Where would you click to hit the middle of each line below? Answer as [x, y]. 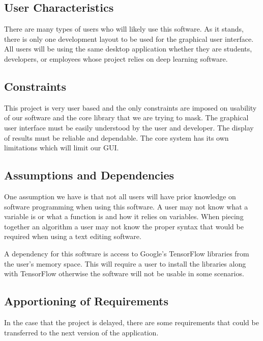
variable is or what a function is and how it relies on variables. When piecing [124, 216]
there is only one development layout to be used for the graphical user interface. [129, 38]
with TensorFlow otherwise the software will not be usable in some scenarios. [124, 273]
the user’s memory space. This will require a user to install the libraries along [125, 263]
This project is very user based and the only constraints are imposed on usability [130, 107]
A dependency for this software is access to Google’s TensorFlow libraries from [127, 253]
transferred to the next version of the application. [81, 332]
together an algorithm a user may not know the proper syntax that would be [124, 226]
